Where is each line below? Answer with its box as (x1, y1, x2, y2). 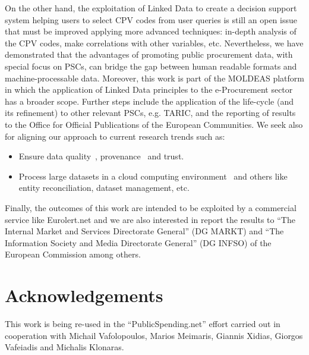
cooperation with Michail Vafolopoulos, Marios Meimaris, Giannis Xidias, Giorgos (5, 329, 303, 341)
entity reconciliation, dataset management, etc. (18, 181, 190, 194)
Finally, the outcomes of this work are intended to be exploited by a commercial (5, 201, 297, 213)
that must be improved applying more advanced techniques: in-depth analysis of (5, 25, 297, 37)
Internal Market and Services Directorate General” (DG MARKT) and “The (5, 225, 284, 237)
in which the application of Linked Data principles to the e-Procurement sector (5, 83, 293, 96)
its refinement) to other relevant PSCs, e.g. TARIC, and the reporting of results (5, 106, 296, 119)
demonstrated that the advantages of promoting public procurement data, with (5, 48, 293, 61)
